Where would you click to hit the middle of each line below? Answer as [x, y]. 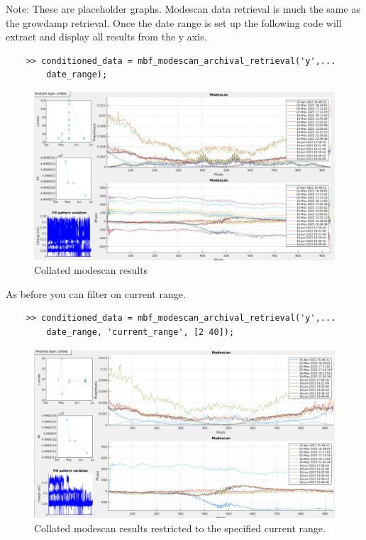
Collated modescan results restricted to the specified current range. [180, 528]
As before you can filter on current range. [96, 293]
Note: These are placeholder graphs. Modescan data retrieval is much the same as [183, 9]
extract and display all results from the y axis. [106, 37]
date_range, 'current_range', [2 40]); [140, 332]
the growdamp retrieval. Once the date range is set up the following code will [174, 22]
